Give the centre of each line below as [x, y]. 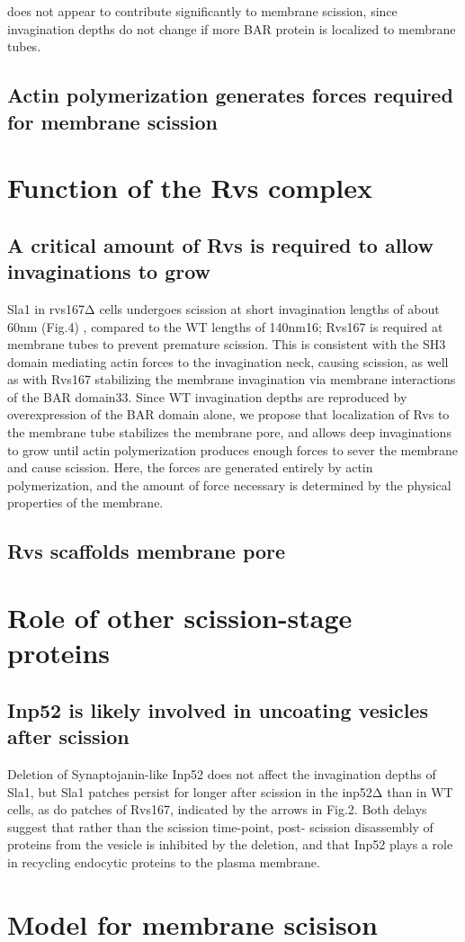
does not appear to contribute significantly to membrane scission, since [202, 11]
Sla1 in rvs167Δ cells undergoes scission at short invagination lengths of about [224, 308]
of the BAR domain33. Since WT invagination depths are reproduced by [207, 396]
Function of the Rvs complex [190, 188]
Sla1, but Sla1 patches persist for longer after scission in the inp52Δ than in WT [230, 791]
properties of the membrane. [85, 502]
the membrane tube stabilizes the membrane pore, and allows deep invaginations [229, 432]
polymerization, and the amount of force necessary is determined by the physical [229, 484]
